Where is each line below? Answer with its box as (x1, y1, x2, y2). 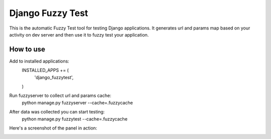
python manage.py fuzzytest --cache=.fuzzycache (22, 115, 128, 122)
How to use (9, 45, 45, 53)
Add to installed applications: (9, 58, 70, 64)
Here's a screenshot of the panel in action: (9, 125, 97, 131)
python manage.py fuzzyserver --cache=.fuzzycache (22, 99, 133, 105)
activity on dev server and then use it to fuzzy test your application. (9, 31, 149, 37)
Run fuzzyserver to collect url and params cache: (9, 92, 111, 98)
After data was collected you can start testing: (9, 109, 105, 115)
